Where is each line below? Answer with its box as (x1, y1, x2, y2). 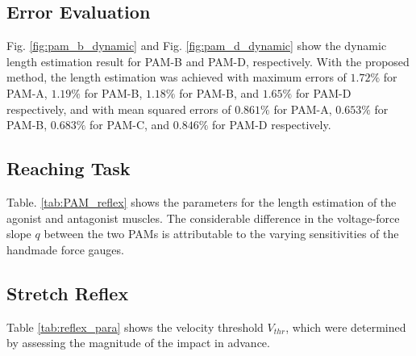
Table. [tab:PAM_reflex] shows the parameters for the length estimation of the (6, 193, 397, 210)
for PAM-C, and (89, 116, 170, 133)
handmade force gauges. (6, 241, 124, 258)
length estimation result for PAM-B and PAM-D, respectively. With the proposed (6, 52, 410, 69)
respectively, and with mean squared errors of (6, 100, 231, 117)
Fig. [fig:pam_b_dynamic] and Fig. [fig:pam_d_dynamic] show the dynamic (6, 37, 387, 54)
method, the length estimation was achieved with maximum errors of (6, 69, 347, 86)
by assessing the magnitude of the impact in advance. (6, 334, 270, 351)
